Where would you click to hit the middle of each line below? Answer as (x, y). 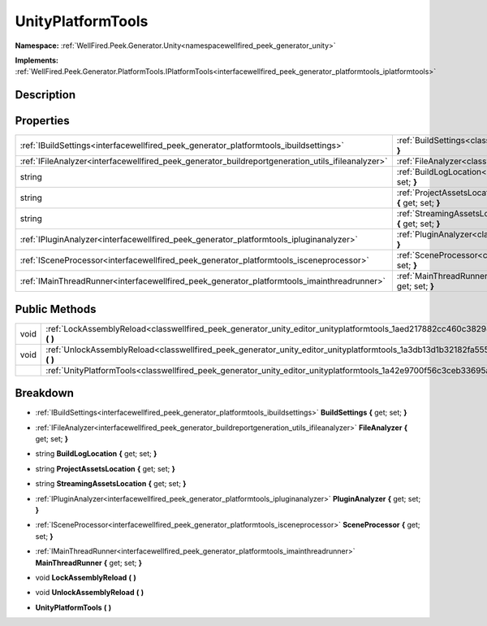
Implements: (37, 60)
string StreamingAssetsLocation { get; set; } (111, 484)
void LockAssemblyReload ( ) (86, 577)
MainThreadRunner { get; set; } (88, 563)
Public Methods (56, 309)
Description (45, 95)
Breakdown (45, 393)
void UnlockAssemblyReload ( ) (90, 593)
